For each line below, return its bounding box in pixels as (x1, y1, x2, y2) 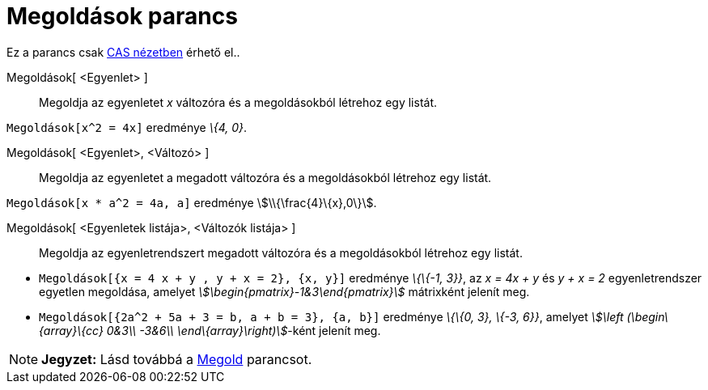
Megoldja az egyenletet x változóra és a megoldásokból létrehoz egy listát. (39, 95, 438, 109)
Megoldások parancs (6, 2, 238, 30)
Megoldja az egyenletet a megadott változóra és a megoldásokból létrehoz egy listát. (39, 170, 492, 184)
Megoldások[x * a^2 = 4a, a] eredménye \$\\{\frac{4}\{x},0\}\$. (6, 195, 377, 210)
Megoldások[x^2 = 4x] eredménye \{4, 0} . (6, 120, 248, 134)
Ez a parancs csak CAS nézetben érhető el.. (6, 45, 240, 59)
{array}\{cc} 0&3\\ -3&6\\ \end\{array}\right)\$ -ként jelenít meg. (39, 323, 381, 337)
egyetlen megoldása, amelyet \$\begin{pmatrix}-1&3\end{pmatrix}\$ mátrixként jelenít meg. (39, 284, 530, 299)
